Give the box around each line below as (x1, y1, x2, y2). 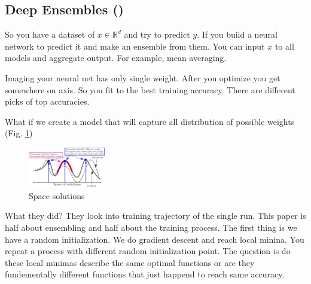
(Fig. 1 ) (5, 127, 33, 139)
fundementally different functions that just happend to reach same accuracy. (5, 268, 285, 280)
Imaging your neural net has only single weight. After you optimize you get (5, 71, 280, 84)
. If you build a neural (197, 28, 278, 41)
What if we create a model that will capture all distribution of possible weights (5, 115, 295, 127)
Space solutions (29, 189, 85, 201)
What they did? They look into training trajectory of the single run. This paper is (5, 209, 306, 222)
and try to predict (124, 28, 190, 41)
